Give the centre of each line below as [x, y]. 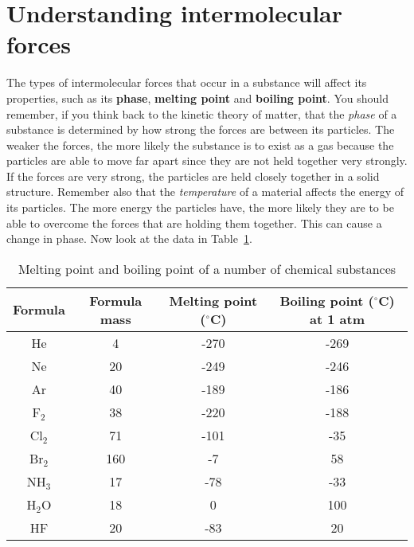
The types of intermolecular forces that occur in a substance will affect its [187, 82]
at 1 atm [338, 318]
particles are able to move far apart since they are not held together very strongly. [207, 160]
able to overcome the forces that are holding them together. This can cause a [194, 223]
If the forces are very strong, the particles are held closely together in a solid [193, 176]
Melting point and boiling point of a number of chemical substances [207, 268]
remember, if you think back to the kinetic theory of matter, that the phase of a [202, 113]
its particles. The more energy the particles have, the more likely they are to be [200, 207]
